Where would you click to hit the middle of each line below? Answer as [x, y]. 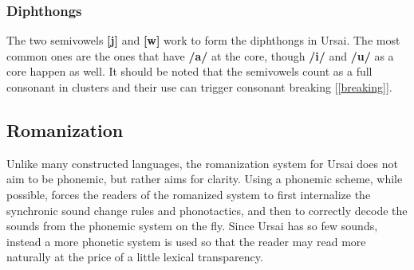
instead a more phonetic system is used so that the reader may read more [186, 241]
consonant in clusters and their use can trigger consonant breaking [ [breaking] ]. [199, 87]
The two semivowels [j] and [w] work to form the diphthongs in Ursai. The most [203, 40]
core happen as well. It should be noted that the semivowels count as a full [189, 71]
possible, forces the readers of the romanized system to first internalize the [189, 194]
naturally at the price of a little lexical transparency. [135, 257]
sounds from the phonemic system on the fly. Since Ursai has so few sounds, [192, 226]
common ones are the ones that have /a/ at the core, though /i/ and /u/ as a [200, 55]
